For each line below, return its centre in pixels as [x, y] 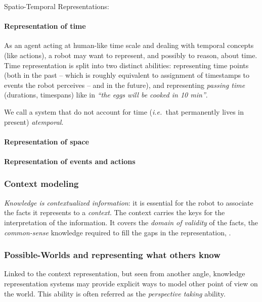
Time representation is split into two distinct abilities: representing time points [126, 65]
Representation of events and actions [70, 161]
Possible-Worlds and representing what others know [112, 255]
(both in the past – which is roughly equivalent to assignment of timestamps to [127, 75]
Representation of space [47, 141]
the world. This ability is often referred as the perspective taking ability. [115, 293]
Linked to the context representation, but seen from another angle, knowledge [125, 273]
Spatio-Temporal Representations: [57, 6]
